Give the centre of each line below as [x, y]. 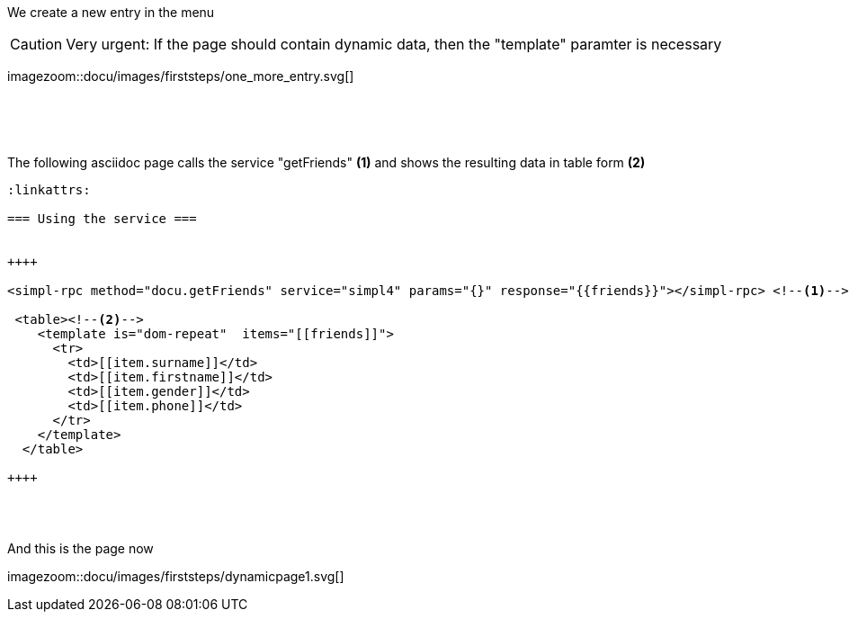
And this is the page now [80, 548]
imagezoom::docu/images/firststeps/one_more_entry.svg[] [181, 76]
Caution [36, 44]
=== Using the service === [102, 219]
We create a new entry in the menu [111, 12]
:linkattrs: [49, 190]
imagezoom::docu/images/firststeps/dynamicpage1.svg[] [176, 576]
